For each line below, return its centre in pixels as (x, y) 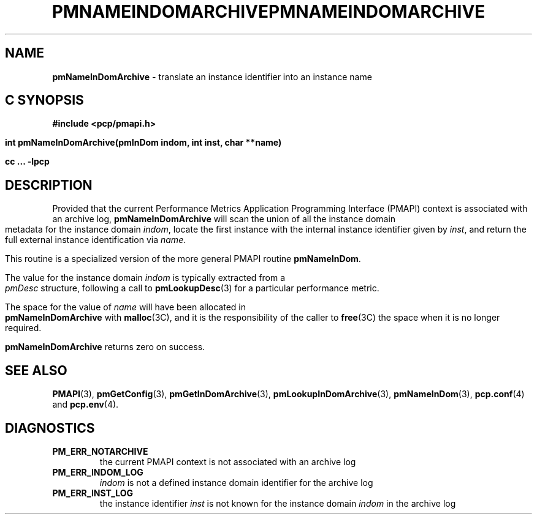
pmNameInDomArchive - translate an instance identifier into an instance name (212, 77)
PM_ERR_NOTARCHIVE (100, 451)
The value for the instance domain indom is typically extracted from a (145, 278)
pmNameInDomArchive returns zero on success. (105, 347)
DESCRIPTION (49, 185)
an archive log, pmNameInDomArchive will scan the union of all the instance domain (224, 219)
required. (23, 328)
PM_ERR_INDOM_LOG (98, 472)
